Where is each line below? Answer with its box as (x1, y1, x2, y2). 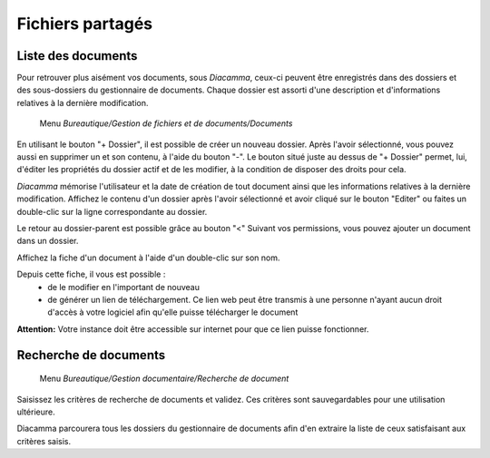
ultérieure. (16, 406, 55, 417)
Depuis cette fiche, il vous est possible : (16, 268, 166, 280)
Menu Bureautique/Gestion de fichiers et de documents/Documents (39, 118, 293, 129)
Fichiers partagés (16, 14, 153, 34)
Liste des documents (16, 48, 138, 63)
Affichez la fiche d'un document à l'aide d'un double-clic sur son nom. (16, 252, 280, 263)
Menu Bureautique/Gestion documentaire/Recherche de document (39, 373, 289, 385)
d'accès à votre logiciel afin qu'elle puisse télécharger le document (47, 307, 299, 317)
